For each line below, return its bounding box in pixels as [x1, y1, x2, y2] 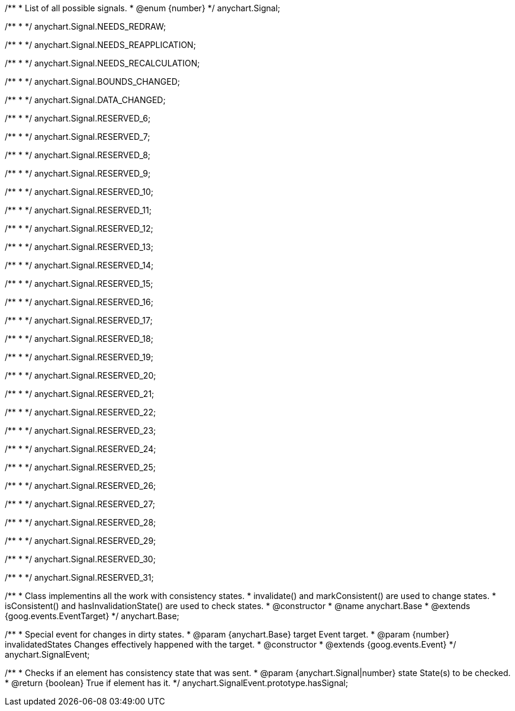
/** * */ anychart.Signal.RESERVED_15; [5, 278, 153, 289]
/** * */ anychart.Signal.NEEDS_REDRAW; [5, 21, 166, 31]
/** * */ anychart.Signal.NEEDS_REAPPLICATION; [5, 40, 196, 50]
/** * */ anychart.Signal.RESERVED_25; [5, 462, 156, 472]
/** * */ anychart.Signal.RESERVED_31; [5, 572, 154, 582]
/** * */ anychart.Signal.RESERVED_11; [5, 205, 152, 215]
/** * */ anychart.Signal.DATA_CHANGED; [5, 95, 166, 105]
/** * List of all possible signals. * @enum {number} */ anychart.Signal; [5, 3, 281, 13]
